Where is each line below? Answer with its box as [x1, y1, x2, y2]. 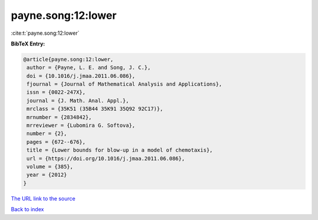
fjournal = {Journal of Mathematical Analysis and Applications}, [26, 81, 223, 88]
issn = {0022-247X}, [26, 89, 86, 96]
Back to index [11, 206, 44, 213]
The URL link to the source [11, 195, 76, 202]
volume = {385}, [26, 163, 74, 170]
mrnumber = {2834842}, [26, 114, 92, 120]
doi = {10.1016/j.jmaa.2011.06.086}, [26, 73, 135, 79]
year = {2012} [26, 172, 67, 178]
